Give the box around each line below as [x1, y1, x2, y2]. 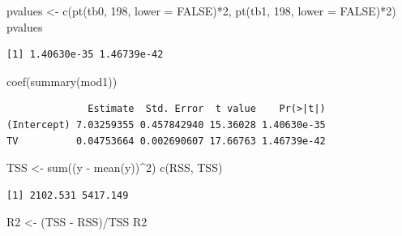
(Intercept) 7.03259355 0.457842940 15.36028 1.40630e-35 [6, 118, 326, 131]
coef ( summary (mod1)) [6, 72, 118, 89]
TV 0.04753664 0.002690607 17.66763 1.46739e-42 [6, 135, 326, 147]
